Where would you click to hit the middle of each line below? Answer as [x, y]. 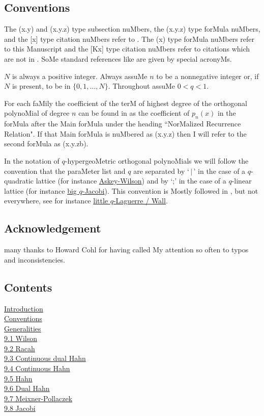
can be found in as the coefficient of [134, 113]
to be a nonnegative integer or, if [208, 76]
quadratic [19, 181]
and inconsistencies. [35, 259]
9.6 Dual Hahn [27, 388]
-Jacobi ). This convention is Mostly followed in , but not [170, 190]
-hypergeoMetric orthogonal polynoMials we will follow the [157, 160]
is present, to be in [41, 86]
